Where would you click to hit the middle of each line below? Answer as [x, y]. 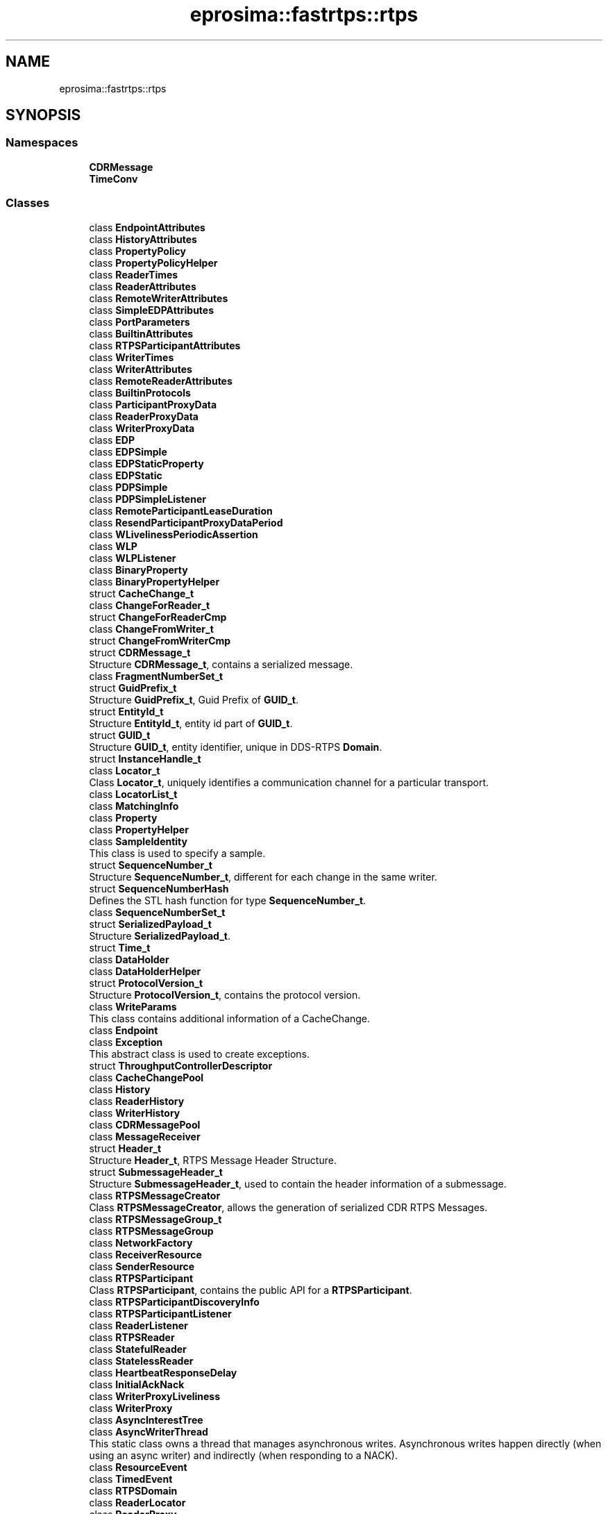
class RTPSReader [132, 1337]
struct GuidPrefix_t [133, 688]
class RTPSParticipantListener [160, 1313]
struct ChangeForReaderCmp [158, 617]
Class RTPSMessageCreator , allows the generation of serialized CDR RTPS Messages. [288, 1207]
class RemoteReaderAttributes [161, 381]
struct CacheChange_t [142, 593]
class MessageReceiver [145, 1136]
